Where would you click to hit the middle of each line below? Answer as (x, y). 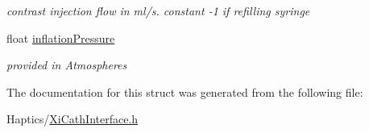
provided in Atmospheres (67, 65)
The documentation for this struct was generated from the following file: (185, 91)
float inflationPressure (61, 37)
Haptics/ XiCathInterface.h (73, 119)
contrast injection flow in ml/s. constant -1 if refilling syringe (158, 10)
